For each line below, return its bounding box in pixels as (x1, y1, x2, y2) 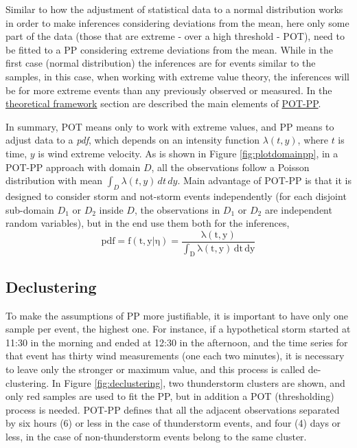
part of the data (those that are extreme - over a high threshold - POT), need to (5, 29, 345, 43)
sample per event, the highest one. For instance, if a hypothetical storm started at (5, 322, 351, 336)
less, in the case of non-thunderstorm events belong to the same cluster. (5, 429, 307, 443)
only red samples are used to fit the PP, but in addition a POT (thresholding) (5, 389, 334, 403)
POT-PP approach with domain (5, 159, 141, 174)
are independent (264, 202, 332, 216)
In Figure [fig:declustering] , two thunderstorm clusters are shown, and (51, 375, 345, 390)
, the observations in (134, 202, 220, 216)
